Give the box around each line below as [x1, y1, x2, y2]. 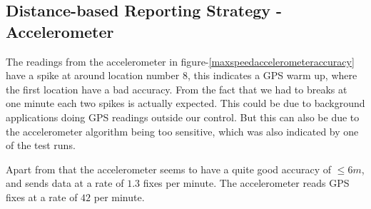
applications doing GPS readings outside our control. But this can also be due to [6, 109, 360, 124]
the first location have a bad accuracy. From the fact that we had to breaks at [6, 81, 347, 96]
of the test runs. [6, 138, 76, 153]
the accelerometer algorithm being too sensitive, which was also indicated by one [6, 123, 359, 138]
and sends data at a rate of [6, 175, 124, 190]
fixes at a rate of [6, 189, 78, 204]
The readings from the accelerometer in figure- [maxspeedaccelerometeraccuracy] [6, 53, 355, 68]
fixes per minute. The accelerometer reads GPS [143, 175, 350, 190]
